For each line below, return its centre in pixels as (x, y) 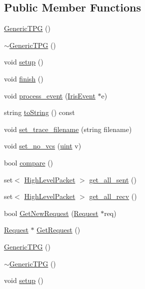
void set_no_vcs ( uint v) (43, 146)
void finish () (24, 78)
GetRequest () (58, 230)
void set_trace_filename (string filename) (68, 129)
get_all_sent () (113, 179)
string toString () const (39, 112)
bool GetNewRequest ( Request (51, 213)
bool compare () (29, 162)
